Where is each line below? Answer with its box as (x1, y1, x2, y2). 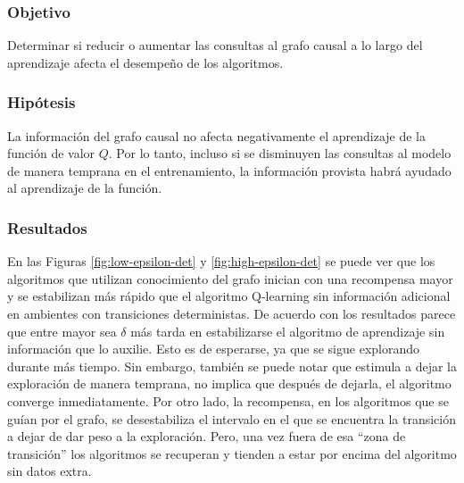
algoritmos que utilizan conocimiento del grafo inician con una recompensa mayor (7, 269, 453, 287)
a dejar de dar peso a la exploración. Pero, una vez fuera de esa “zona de (7, 427, 406, 446)
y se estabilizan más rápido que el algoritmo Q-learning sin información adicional (7, 287, 451, 305)
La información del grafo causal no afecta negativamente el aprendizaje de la (7, 126, 426, 145)
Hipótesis (7, 91, 76, 113)
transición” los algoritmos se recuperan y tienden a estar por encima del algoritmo (7, 444, 457, 462)
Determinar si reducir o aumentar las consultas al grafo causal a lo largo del (7, 36, 423, 54)
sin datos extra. (7, 462, 92, 480)
